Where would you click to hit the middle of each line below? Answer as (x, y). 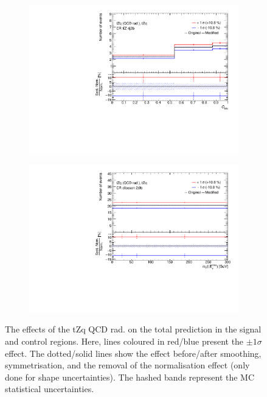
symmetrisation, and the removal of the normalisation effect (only (127, 365)
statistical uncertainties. (50, 389)
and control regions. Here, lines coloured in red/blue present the (124, 341)
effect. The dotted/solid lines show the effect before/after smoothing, (133, 353)
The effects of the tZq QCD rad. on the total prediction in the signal (133, 329)
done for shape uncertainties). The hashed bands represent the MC (130, 377)
